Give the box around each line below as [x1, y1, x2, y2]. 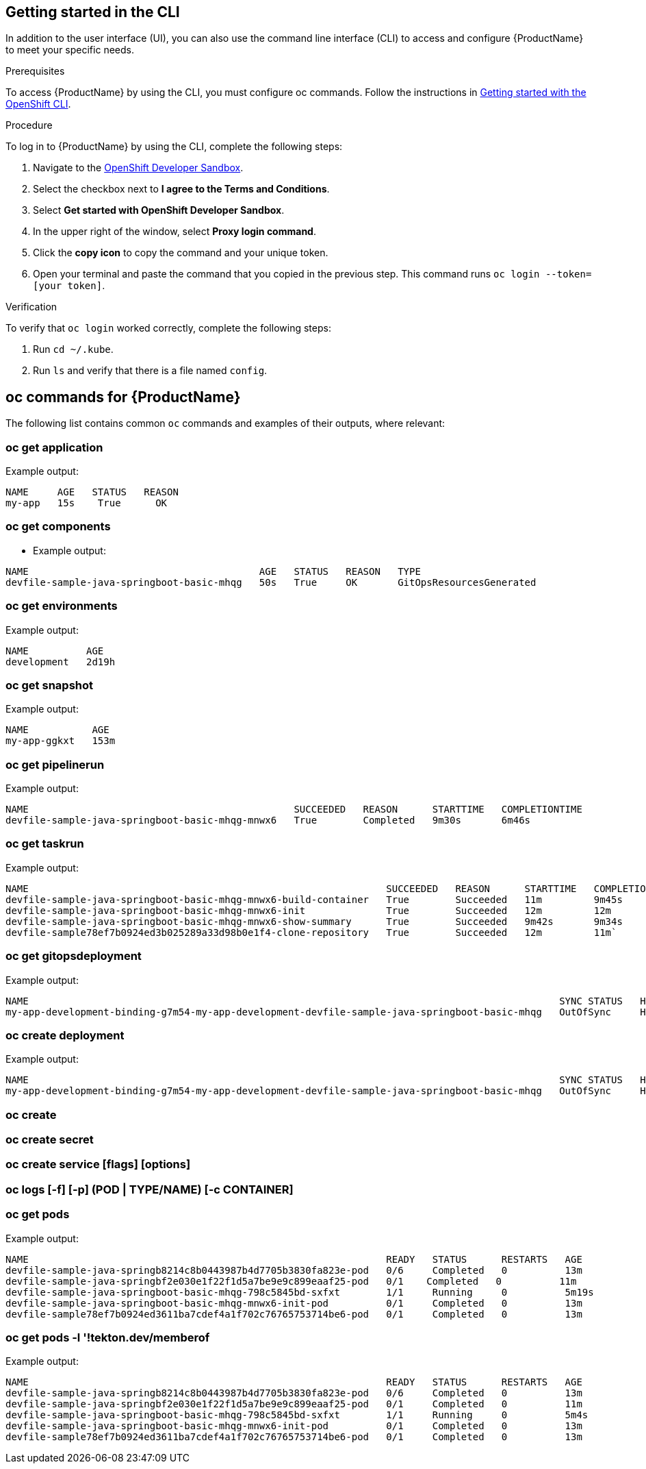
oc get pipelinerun [5, 757, 105, 771]
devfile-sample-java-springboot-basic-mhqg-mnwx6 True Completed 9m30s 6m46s [5, 815, 531, 826]
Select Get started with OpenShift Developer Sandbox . [33, 204, 285, 217]
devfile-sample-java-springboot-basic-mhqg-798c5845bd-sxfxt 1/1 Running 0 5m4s [5, 1409, 589, 1421]
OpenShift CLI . [5, 98, 71, 110]
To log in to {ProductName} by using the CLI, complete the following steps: [5, 140, 343, 153]
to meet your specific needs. [5, 44, 134, 56]
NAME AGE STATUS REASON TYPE [5, 565, 421, 577]
